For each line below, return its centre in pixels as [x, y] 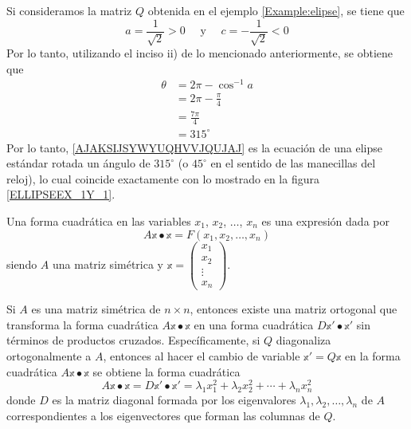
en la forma [373, 355]
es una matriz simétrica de [96, 309]
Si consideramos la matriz [69, 10]
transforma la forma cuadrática [82, 324]
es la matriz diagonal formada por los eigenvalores [174, 400]
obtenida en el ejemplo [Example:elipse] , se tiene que [276, 10]
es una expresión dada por [325, 221]
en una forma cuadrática [254, 324]
